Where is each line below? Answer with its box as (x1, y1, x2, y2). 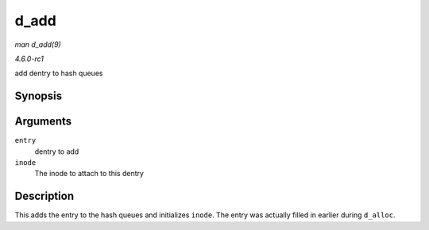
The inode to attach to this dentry (34, 169, 145, 178)
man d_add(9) (14, 40, 61, 49)
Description (14, 190, 75, 203)
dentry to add (34, 147, 79, 156)
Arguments (14, 115, 72, 128)
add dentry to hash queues (14, 68, 103, 79)
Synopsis (14, 90, 63, 103)
